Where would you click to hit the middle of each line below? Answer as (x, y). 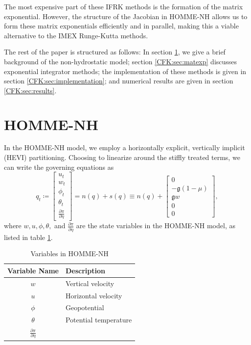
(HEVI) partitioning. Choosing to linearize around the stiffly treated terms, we (122, 157)
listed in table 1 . (28, 237)
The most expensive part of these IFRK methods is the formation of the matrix (124, 6)
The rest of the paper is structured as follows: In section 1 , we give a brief (115, 52)
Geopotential (85, 307)
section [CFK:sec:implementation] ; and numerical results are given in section (119, 81)
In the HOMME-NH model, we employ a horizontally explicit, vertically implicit (125, 147)
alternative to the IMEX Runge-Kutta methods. (76, 35)
